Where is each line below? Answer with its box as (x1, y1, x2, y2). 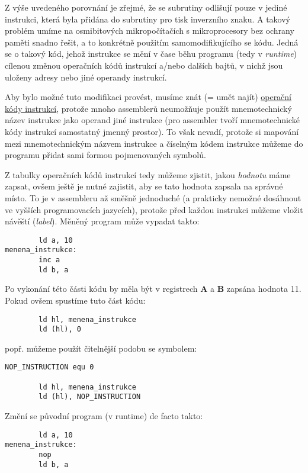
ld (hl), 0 (38, 325, 81, 334)
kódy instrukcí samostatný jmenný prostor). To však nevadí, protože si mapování (5, 125, 299, 137)
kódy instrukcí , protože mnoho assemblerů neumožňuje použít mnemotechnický (5, 102, 292, 114)
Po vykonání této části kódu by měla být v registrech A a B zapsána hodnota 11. (5, 282, 301, 295)
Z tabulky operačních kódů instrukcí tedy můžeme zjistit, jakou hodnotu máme (5, 168, 291, 181)
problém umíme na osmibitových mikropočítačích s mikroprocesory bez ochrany (5, 24, 294, 37)
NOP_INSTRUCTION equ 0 (5, 363, 94, 372)
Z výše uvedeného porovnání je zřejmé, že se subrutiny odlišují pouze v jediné (5, 1, 287, 13)
